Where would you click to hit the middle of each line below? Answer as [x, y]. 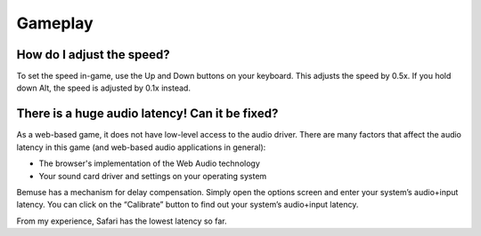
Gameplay [55, 23]
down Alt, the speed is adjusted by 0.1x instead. [104, 88]
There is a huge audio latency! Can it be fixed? [147, 114]
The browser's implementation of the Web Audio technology [149, 163]
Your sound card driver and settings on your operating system [153, 176]
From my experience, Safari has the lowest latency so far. [122, 221]
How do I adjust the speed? [93, 55]
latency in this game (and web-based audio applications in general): [141, 147]
